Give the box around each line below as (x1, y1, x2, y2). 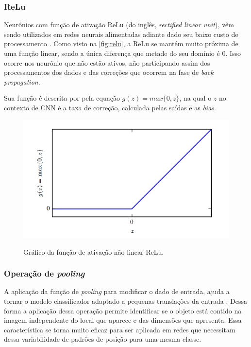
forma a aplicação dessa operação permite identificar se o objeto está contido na (4, 305, 242, 315)
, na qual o (179, 93, 212, 103)
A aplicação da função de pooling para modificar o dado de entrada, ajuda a (4, 286, 230, 296)
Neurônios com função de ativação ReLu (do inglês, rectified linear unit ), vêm (4, 19, 234, 30)
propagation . (4, 76, 40, 87)
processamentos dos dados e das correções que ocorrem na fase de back (4, 67, 214, 77)
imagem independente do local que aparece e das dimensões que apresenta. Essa (4, 315, 242, 325)
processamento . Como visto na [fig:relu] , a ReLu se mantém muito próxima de (4, 38, 238, 49)
